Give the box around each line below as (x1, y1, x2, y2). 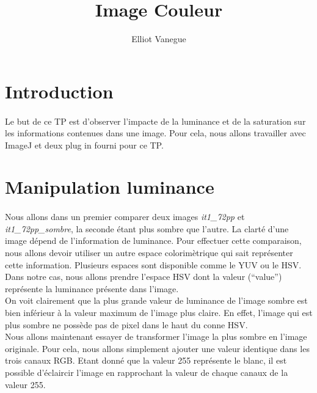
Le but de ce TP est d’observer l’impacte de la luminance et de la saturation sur (5, 114, 306, 127)
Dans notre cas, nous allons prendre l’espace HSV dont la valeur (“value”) (5, 270, 282, 283)
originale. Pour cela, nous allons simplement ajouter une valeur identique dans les (5, 342, 310, 354)
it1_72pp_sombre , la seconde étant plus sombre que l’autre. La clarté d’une (5, 222, 289, 235)
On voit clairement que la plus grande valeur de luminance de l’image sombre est (5, 294, 308, 307)
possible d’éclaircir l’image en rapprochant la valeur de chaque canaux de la (5, 365, 288, 378)
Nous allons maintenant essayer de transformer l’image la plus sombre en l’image (5, 330, 307, 343)
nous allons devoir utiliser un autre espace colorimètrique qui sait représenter (5, 246, 293, 259)
